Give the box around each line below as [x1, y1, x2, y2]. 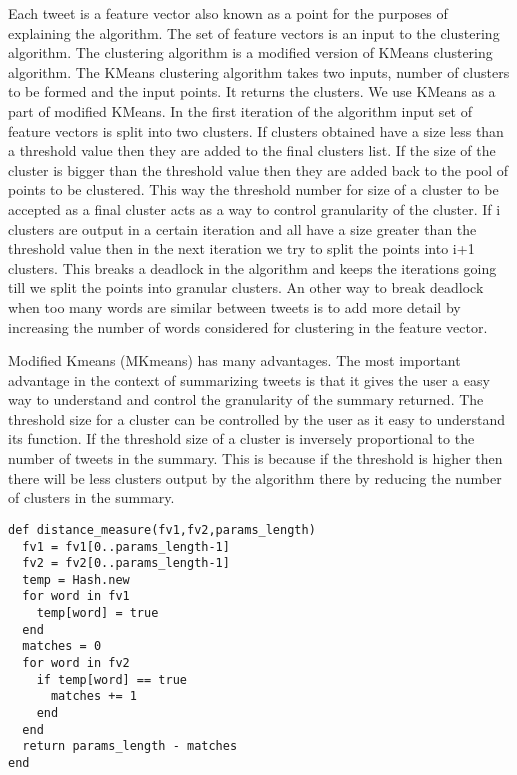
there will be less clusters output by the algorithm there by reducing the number [8, 467, 502, 488]
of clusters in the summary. [8, 487, 175, 508]
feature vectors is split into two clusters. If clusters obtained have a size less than [8, 120, 504, 141]
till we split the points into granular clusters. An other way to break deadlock [8, 277, 484, 298]
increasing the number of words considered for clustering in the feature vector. [8, 316, 488, 337]
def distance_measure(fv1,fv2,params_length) [8, 522, 316, 537]
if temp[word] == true [36, 672, 187, 687]
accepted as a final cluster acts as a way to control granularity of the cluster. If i [8, 198, 501, 219]
